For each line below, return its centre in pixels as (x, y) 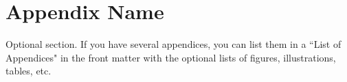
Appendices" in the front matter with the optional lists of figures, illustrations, (171, 57)
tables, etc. (29, 71)
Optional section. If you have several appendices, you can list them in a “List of (173, 44)
